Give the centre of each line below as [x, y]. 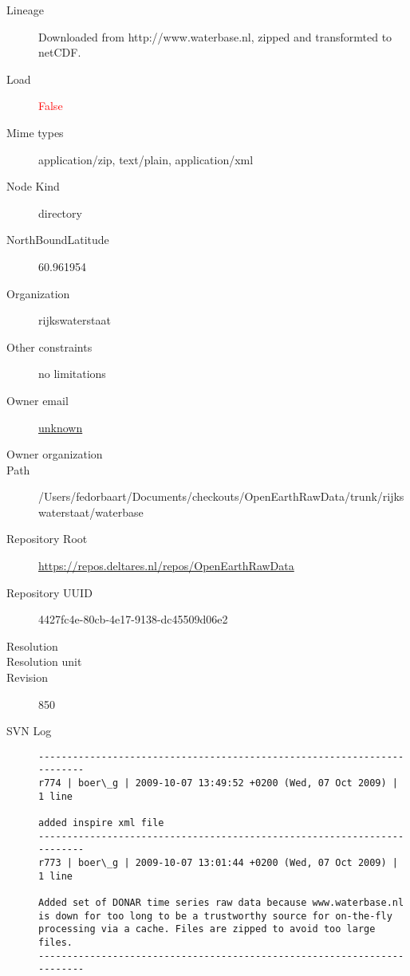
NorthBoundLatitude [58, 240]
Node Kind [33, 186]
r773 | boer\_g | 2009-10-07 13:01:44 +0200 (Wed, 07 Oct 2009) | [219, 863]
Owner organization [55, 454]
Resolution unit [44, 661]
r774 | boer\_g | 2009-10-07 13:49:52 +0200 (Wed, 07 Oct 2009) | [219, 783]
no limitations [72, 374]
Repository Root [47, 539]
